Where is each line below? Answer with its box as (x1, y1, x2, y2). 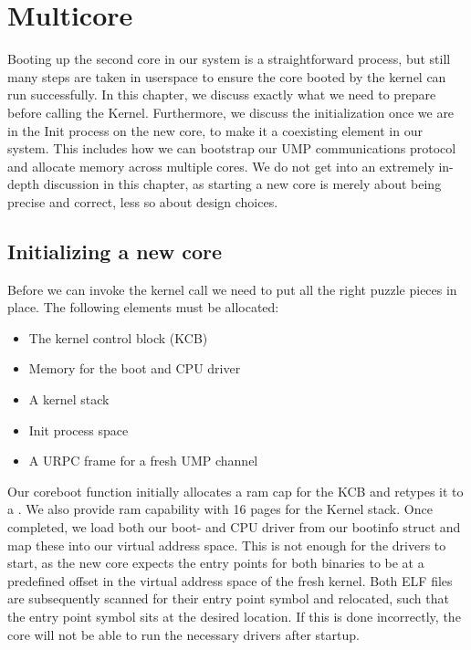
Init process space (28, 420, 129, 439)
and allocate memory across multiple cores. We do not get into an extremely (7, 156, 434, 175)
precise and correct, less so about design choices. (7, 192, 278, 211)
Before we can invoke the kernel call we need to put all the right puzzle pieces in (7, 279, 457, 299)
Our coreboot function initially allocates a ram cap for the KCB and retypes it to (7, 481, 464, 500)
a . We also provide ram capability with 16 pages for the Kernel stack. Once (7, 499, 433, 519)
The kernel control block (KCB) (28, 328, 208, 347)
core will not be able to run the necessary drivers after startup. (7, 624, 360, 644)
